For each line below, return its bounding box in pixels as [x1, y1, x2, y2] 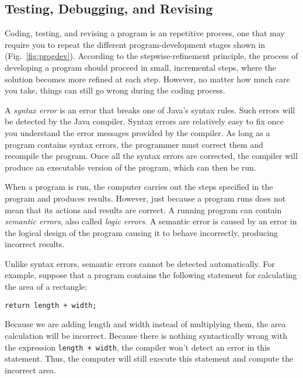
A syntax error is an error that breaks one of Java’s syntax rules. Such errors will [5, 103, 295, 116]
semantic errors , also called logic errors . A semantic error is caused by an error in [5, 215, 297, 227]
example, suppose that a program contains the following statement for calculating [5, 269, 297, 281]
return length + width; [5, 301, 97, 310]
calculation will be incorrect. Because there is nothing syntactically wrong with [5, 329, 287, 341]
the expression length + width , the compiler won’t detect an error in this [5, 341, 270, 353]
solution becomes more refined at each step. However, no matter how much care [5, 72, 290, 85]
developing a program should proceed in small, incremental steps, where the [5, 61, 276, 73]
